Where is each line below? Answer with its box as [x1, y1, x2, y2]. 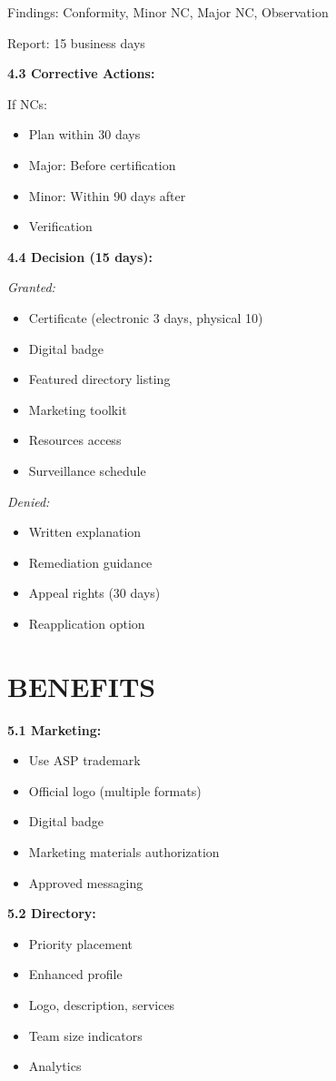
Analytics [28, 1056, 82, 1076]
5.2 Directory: [7, 904, 96, 923]
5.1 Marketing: [7, 720, 102, 739]
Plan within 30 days [28, 125, 141, 144]
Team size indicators [28, 1025, 143, 1045]
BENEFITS [7, 667, 156, 704]
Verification [28, 217, 93, 236]
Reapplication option [28, 613, 145, 632]
